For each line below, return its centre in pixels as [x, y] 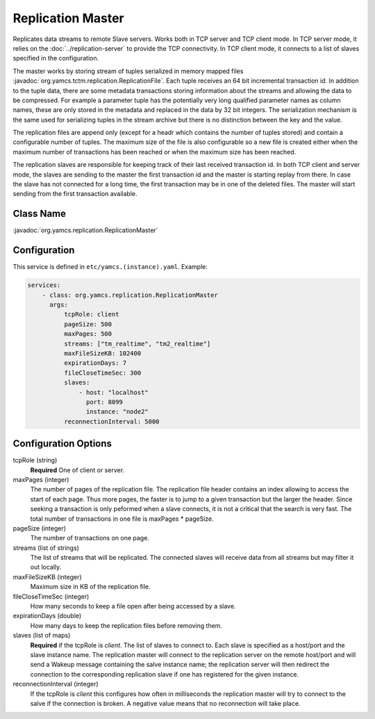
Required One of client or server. [77, 470]
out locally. [46, 567]
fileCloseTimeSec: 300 [102, 373]
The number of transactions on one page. [90, 538]
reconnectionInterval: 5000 [111, 421]
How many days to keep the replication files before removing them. [126, 625]
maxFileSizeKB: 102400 [102, 353]
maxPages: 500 [88, 334]
